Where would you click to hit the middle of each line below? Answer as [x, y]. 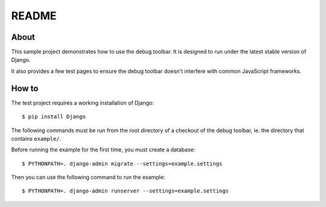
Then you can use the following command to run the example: [88, 177]
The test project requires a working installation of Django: [82, 103]
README [34, 16]
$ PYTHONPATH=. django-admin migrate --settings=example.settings [122, 164]
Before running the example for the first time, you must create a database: [103, 150]
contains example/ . [36, 138]
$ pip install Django [54, 117]
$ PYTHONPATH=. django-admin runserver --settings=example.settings [125, 191]
